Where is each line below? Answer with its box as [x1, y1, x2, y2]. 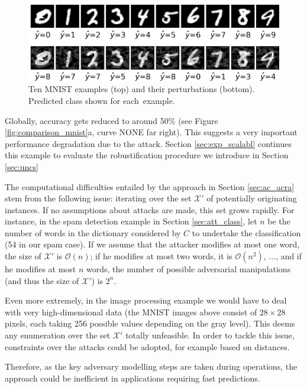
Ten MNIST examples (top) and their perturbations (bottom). [28, 83, 255, 95]
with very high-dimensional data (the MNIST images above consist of [5, 305, 257, 318]
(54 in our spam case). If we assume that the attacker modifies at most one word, [5, 238, 300, 250]
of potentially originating [206, 192, 297, 204]
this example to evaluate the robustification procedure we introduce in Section [5, 149, 289, 161]
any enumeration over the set [5, 329, 111, 341]
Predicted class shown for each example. [28, 94, 175, 106]
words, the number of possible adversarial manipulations [86, 263, 291, 275]
